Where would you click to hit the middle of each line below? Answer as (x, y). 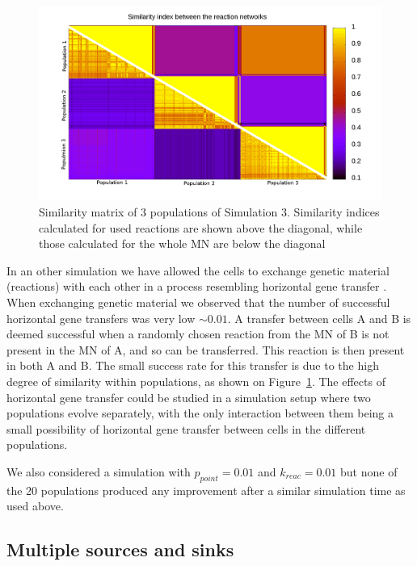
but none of (369, 471)
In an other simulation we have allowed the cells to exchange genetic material (198, 270)
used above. (35, 506)
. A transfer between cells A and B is (319, 318)
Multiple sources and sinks (120, 549)
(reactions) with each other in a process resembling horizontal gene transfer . (197, 286)
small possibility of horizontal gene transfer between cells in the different (186, 428)
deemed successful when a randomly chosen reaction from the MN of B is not (198, 334)
